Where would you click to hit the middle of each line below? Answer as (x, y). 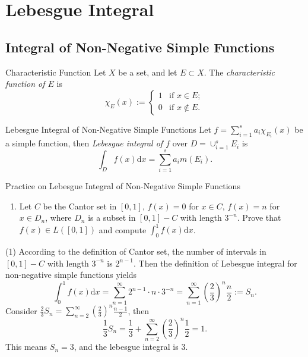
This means (26, 347)
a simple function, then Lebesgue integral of (84, 143)
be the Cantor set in (80, 206)
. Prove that (259, 217)
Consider (21, 310)
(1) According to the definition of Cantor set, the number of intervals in (136, 251)
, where (58, 217)
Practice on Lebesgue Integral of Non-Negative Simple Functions (123, 186)
